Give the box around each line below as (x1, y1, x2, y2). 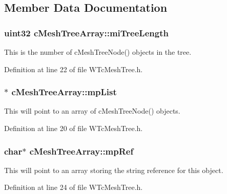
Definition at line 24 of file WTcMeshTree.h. (4, 182, 143, 192)
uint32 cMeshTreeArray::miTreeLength (4, 26, 169, 39)
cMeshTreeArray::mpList (11, 85, 117, 98)
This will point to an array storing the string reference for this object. (4, 164, 223, 175)
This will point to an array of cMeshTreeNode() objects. (4, 105, 180, 116)
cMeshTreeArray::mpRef (29, 144, 134, 157)
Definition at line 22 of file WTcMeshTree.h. (4, 63, 143, 74)
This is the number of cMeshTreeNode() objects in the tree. (4, 47, 192, 57)
